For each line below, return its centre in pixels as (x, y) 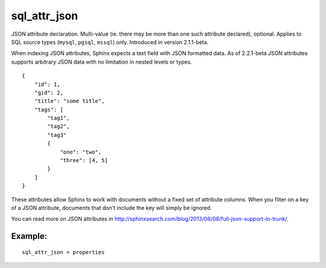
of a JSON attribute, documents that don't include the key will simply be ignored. (112, 208)
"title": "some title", (69, 101)
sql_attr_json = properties (63, 252)
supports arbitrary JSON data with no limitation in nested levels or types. (102, 62)
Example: (29, 236)
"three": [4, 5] (84, 161)
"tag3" (57, 135)
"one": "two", (81, 152)
